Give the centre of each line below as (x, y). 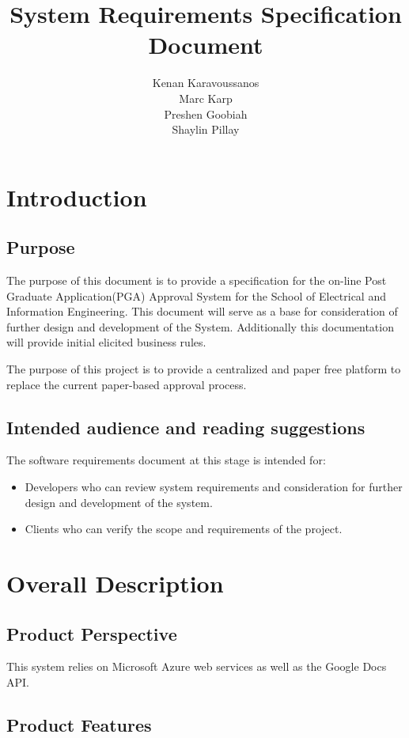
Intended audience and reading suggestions (186, 427)
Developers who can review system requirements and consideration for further (214, 487)
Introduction (77, 197)
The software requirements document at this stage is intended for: (166, 460)
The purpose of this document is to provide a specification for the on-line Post (197, 280)
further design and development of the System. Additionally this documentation (200, 326)
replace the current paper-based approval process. (127, 384)
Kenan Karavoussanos (206, 83)
